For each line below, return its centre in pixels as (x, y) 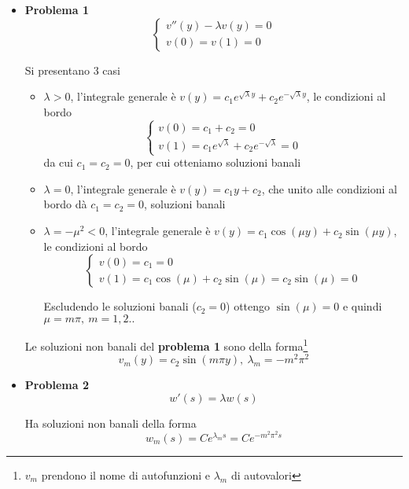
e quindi (362, 306)
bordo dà (65, 204)
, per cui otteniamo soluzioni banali (216, 162)
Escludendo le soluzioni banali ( (120, 306)
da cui (58, 162)
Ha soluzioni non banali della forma (111, 423)
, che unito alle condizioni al (329, 188)
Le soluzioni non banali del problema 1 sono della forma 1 (166, 344)
